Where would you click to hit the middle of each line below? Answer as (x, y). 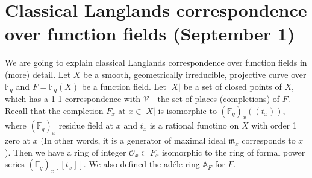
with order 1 (274, 125)
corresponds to (269, 140)
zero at (18, 140)
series (15, 164)
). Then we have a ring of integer (66, 152)
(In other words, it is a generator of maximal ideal (133, 140)
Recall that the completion (54, 110)
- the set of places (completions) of (216, 98)
